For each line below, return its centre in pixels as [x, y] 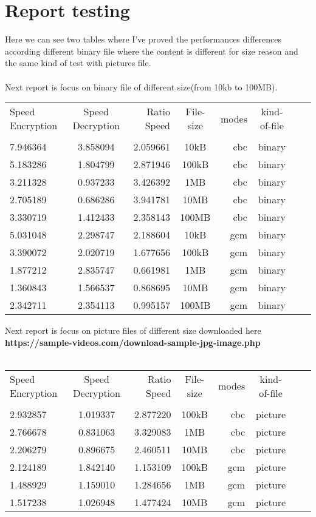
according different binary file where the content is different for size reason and [152, 51]
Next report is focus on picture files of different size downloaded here [133, 330]
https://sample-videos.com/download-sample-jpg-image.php [133, 342]
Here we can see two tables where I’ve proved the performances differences [143, 39]
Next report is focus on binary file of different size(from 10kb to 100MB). [141, 86]
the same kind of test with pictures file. [78, 63]
